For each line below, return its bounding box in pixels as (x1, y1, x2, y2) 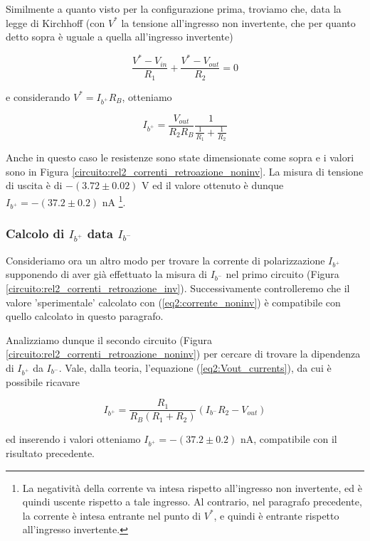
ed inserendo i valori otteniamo (6, 432, 141, 446)
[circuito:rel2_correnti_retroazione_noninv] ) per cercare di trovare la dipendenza (6, 346, 361, 361)
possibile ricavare (6, 374, 80, 389)
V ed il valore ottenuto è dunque (142, 178, 284, 193)
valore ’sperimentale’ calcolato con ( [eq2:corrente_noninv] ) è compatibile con (6, 294, 341, 309)
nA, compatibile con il (240, 432, 337, 446)
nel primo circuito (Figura (226, 267, 339, 282)
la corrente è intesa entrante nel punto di (22, 508, 201, 523)
